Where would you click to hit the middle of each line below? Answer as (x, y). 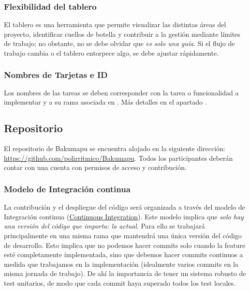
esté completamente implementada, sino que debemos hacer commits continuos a (124, 254)
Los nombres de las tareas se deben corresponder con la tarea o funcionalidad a (121, 92)
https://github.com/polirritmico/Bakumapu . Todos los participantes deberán (118, 158)
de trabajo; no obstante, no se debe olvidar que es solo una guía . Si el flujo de (119, 43)
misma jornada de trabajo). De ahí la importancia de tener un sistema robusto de (125, 273)
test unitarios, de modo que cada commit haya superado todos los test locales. (120, 283)
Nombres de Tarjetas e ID (56, 74)
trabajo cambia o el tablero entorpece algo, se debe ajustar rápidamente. (111, 53)
